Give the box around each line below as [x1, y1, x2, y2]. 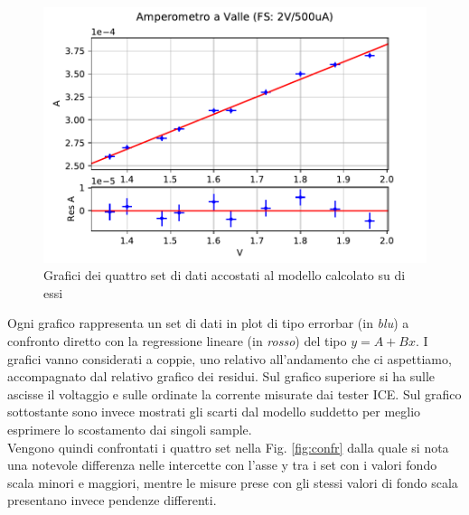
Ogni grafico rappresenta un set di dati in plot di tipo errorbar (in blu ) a [7, 314, 409, 332]
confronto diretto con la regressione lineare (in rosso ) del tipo [7, 332, 347, 351]
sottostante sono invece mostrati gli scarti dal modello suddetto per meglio [7, 402, 421, 421]
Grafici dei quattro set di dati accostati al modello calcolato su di [43, 266, 406, 285]
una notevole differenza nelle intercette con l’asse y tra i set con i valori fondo [7, 455, 437, 474]
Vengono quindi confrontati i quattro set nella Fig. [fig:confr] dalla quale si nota [7, 437, 449, 456]
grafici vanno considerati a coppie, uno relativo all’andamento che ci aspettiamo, [7, 349, 452, 368]
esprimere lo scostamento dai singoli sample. [7, 420, 252, 438]
